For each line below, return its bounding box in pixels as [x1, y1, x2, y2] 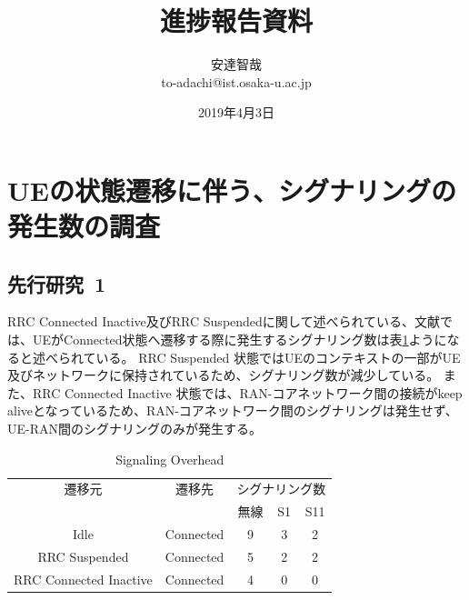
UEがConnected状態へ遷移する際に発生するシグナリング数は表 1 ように [32, 330, 447, 349]
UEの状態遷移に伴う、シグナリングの [7, 171, 456, 208]
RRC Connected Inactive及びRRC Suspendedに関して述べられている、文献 [7, 312, 440, 331]
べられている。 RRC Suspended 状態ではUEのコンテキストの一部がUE [45, 347, 461, 366]
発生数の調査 [7, 207, 161, 245]
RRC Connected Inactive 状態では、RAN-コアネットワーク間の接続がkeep [32, 383, 463, 402]
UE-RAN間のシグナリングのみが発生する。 [7, 419, 262, 438]
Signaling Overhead [115, 449, 225, 468]
